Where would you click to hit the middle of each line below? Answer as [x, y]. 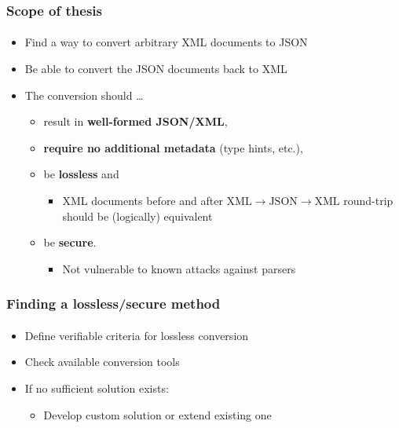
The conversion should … [84, 95]
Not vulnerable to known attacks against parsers [179, 268]
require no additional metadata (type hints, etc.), [173, 147]
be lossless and [81, 174]
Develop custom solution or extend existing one [157, 414]
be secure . [70, 242]
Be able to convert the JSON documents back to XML [156, 69]
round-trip [368, 200]
